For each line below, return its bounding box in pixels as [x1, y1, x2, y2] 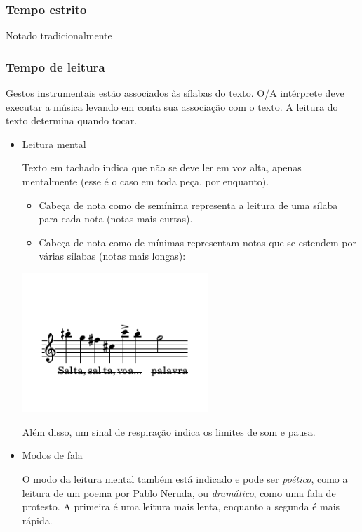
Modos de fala [22, 448, 83, 463]
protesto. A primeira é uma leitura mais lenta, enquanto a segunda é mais [22, 499, 340, 514]
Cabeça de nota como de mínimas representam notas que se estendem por [39, 234, 356, 249]
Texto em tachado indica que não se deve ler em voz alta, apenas [22, 160, 302, 175]
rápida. [22, 512, 53, 527]
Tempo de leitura [6, 58, 105, 75]
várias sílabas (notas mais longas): [39, 248, 186, 263]
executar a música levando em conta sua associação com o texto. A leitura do [6, 99, 338, 114]
